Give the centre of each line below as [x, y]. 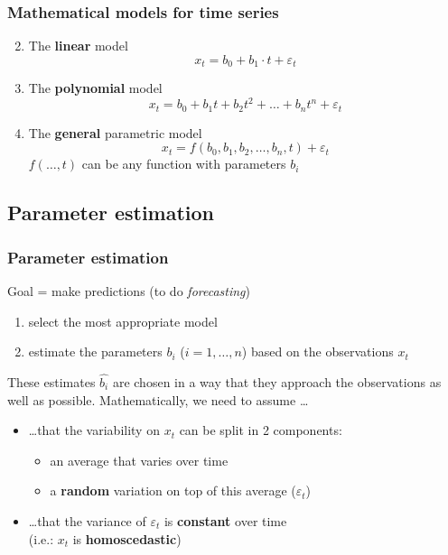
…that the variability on [94, 430]
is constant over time [225, 520]
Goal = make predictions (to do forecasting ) [129, 291]
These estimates [51, 382]
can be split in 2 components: [261, 430]
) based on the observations [317, 351]
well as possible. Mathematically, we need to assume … [158, 399]
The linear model [78, 46]
